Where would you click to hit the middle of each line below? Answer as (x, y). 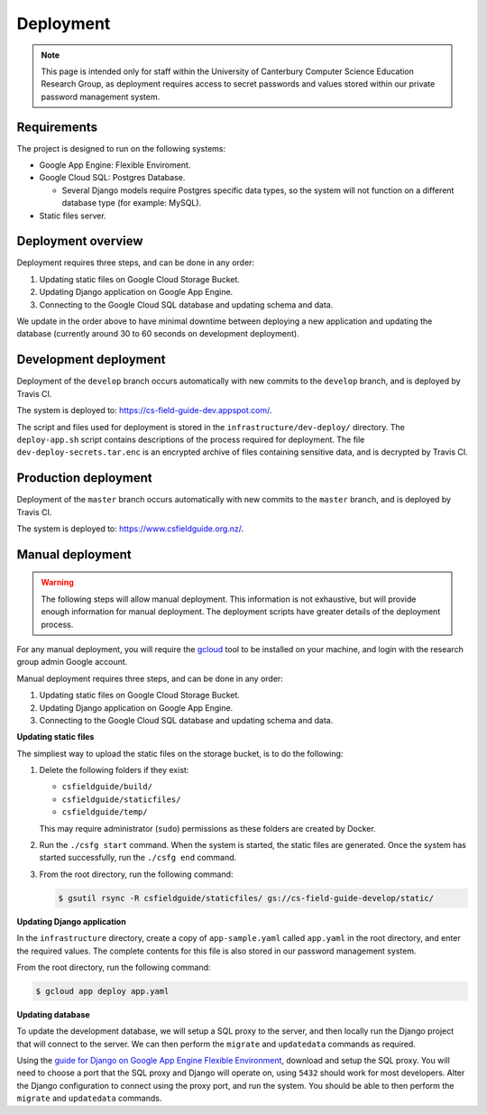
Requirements (57, 127)
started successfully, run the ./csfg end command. (138, 858)
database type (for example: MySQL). (132, 203)
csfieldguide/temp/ (105, 812)
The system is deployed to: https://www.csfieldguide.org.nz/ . (130, 529)
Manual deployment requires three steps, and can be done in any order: (150, 678)
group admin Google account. (72, 662)
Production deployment (84, 478)
